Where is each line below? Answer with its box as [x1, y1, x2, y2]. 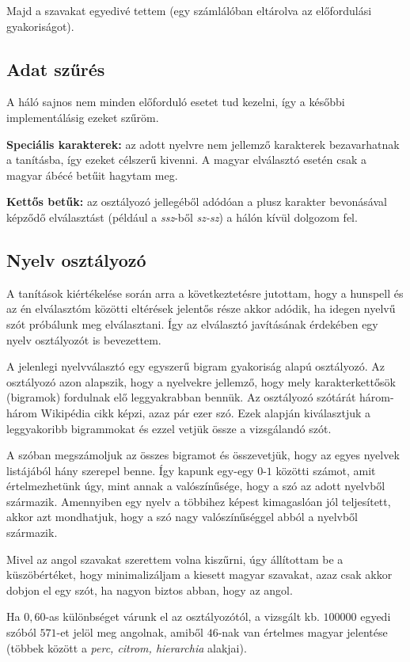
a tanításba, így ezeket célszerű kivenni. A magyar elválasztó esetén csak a [6, 151, 366, 168]
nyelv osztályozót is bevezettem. [6, 331, 161, 348]
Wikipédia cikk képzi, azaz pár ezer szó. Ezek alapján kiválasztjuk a [40, 404, 371, 420]
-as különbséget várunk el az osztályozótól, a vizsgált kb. [45, 608, 320, 625]
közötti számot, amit [275, 462, 376, 478]
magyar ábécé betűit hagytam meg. [6, 166, 178, 183]
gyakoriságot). [6, 17, 74, 34]
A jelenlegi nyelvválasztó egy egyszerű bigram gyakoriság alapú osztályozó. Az [6, 358, 385, 375]
